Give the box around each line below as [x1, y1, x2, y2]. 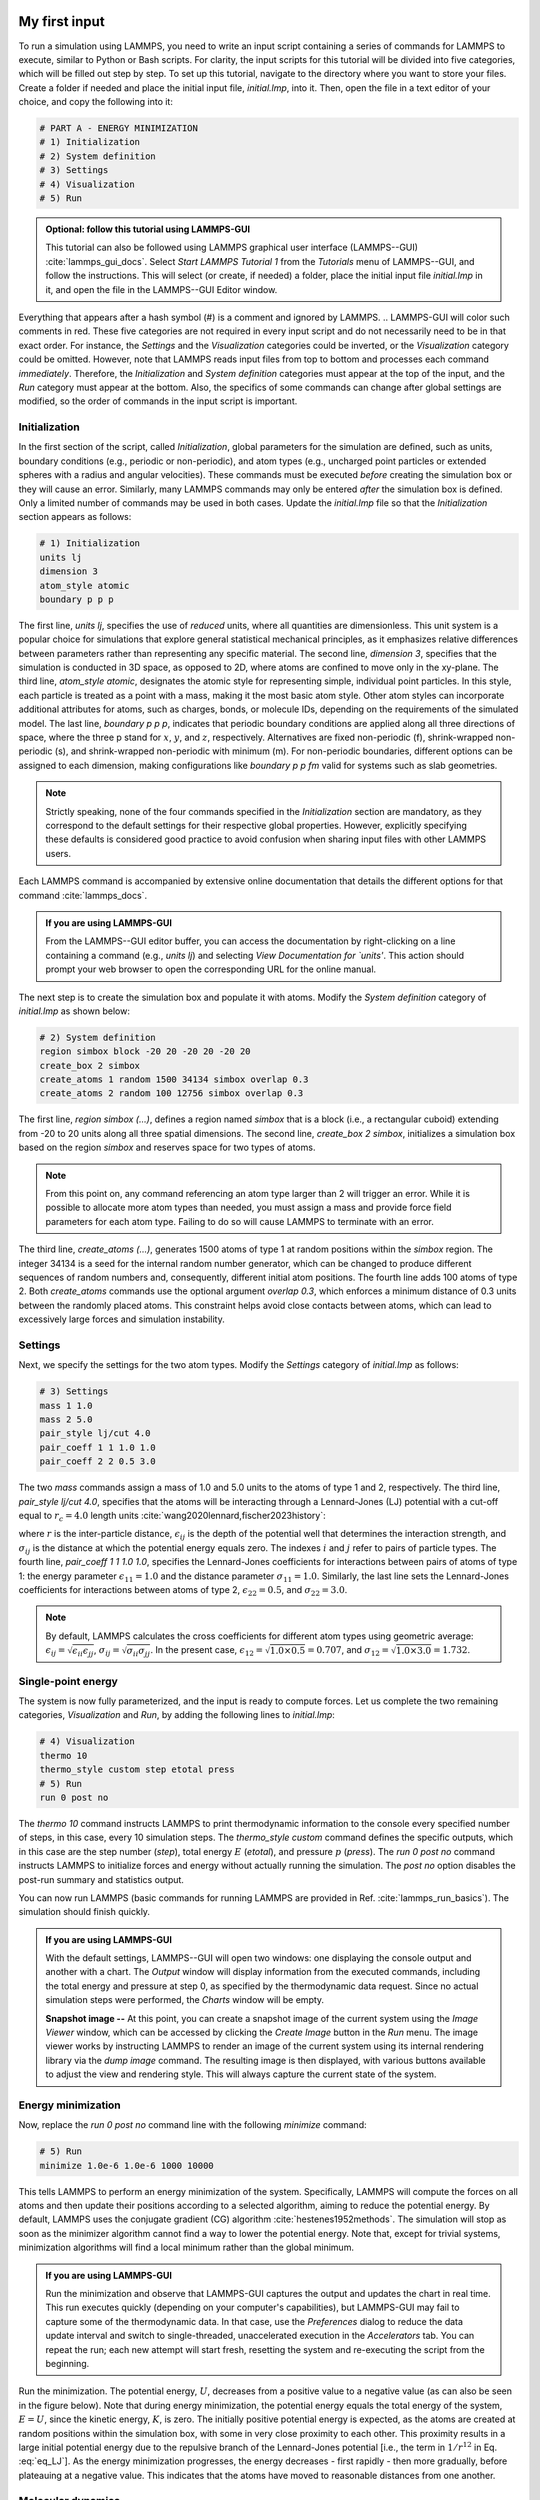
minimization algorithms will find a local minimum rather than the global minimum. [18, 2241, 355, 2254]
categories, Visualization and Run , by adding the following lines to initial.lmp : [18, 1709, 335, 1721]
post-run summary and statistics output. [18, 1873, 185, 1885]
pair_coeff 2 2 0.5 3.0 [39, 1456, 157, 1467]
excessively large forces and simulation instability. [18, 1313, 225, 1325]
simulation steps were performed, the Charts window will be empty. [45, 1994, 325, 2006]
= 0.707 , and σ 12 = [306, 1644, 390, 1658]
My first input [18, 13, 105, 30]
